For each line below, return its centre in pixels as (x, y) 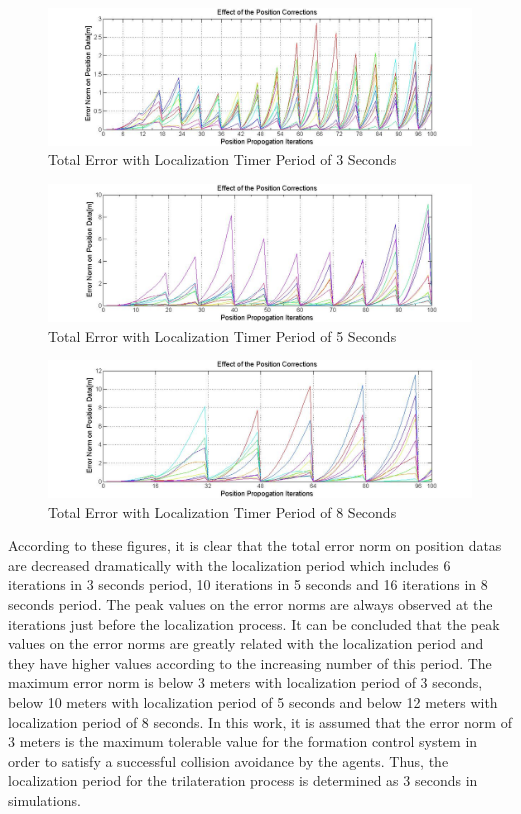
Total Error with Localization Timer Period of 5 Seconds (222, 335)
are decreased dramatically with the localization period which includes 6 (229, 564)
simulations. (44, 799)
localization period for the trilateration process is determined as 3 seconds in (243, 780)
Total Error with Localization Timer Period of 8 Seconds (222, 511)
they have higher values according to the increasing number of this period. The (250, 662)
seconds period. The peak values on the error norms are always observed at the (250, 603)
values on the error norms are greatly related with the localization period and (246, 643)
